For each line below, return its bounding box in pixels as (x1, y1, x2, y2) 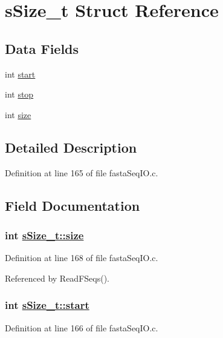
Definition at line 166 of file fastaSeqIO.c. (5, 321, 158, 334)
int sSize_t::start (5, 297, 89, 313)
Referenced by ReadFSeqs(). (5, 271, 109, 284)
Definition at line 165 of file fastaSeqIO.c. (5, 166, 158, 179)
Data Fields (5, 39, 79, 58)
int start (5, 67, 36, 80)
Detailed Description (5, 138, 137, 156)
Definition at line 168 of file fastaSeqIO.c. (5, 251, 158, 264)
